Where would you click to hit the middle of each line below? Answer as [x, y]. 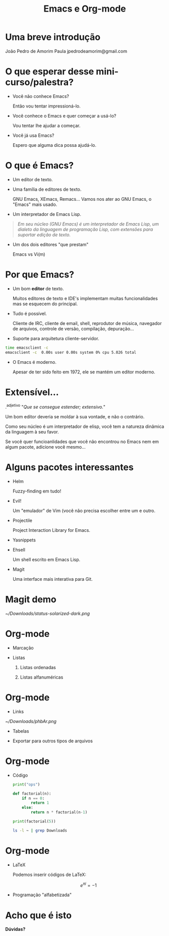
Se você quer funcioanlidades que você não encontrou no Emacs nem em [82, 442]
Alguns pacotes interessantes [69, 467]
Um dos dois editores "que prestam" [50, 244]
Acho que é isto [39, 915]
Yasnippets [24, 540]
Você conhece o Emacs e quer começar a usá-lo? [64, 116]
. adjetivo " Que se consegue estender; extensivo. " [55, 407]
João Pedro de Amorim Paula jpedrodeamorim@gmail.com [66, 51]
